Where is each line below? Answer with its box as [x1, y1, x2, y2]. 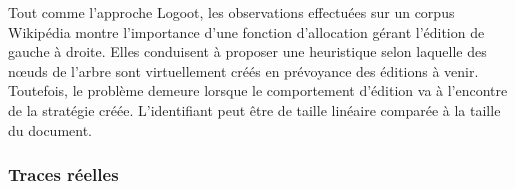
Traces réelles [8, 162, 119, 187]
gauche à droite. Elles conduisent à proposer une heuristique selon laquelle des [8, 41, 487, 62]
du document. [8, 119, 93, 140]
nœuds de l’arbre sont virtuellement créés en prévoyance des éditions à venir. [8, 60, 479, 81]
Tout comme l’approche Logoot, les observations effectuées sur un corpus [8, 2, 455, 22]
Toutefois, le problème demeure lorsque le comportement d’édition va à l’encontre [8, 80, 508, 101]
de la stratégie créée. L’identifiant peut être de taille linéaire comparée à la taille [8, 99, 501, 120]
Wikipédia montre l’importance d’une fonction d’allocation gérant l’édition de [8, 21, 485, 42]
